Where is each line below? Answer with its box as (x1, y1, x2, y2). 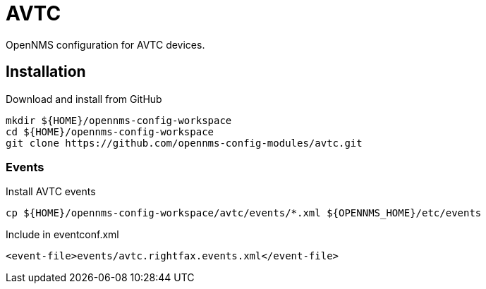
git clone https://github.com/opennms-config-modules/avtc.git (6, 137, 363, 149)
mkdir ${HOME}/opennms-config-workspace (6, 114, 232, 126)
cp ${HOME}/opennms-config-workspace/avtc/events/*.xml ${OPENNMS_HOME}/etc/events (6, 207, 482, 219)
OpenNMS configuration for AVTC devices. (6, 38, 205, 51)
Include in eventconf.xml (6, 228, 119, 241)
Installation (6, 63, 86, 81)
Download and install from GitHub (6, 92, 162, 105)
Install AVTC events (6, 185, 96, 198)
